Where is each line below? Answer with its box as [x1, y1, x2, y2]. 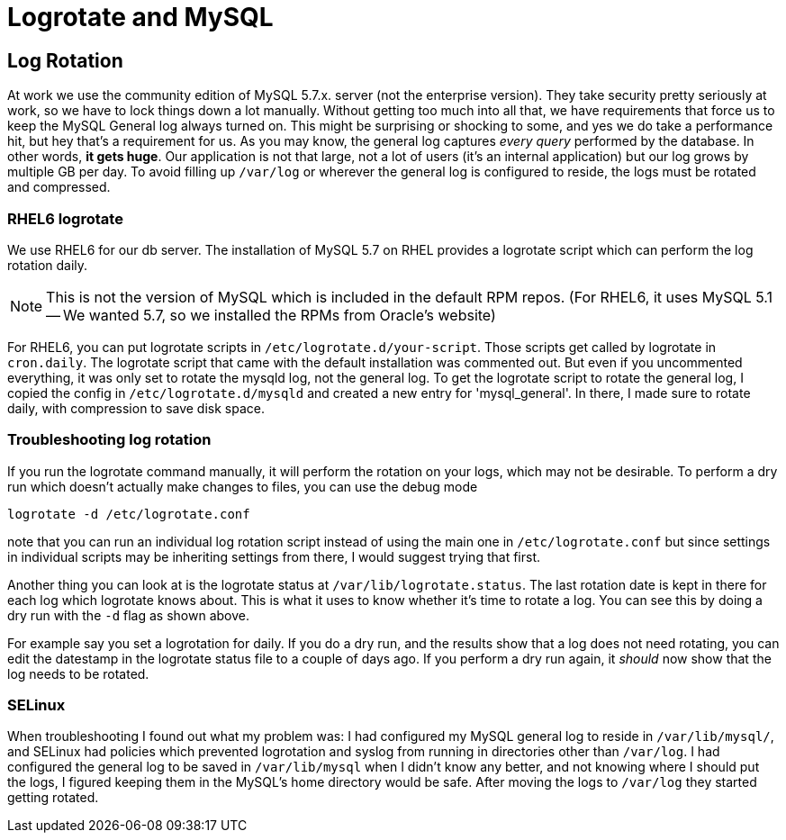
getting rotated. [7, 790, 99, 806]
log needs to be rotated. [7, 665, 149, 682]
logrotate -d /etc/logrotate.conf [7, 506, 250, 521]
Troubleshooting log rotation [7, 430, 212, 449]
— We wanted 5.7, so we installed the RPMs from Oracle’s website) [46, 305, 496, 324]
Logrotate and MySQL [7, 2, 274, 32]
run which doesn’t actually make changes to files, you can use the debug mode [7, 478, 478, 494]
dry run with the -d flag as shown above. [7, 607, 249, 623]
